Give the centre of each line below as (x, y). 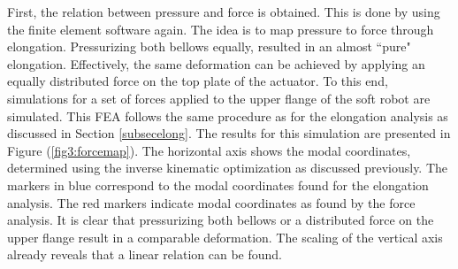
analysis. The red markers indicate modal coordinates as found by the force (211, 202)
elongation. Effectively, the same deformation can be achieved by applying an (216, 63)
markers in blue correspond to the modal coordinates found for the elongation (218, 184)
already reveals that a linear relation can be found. (145, 254)
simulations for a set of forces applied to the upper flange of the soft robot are (219, 98)
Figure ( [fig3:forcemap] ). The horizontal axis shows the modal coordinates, (209, 150)
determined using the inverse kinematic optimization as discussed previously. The (228, 168)
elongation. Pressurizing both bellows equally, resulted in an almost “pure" (209, 46)
